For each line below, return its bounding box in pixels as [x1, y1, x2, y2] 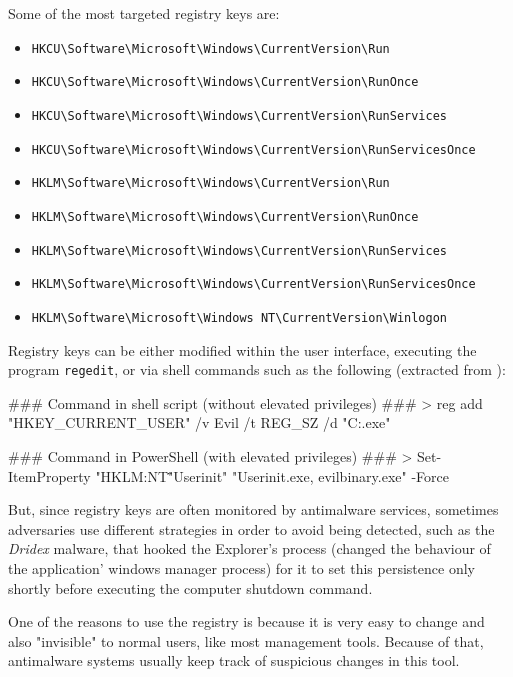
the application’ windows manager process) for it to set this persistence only [8, 557, 475, 578]
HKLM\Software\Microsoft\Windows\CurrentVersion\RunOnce [31, 209, 419, 224]
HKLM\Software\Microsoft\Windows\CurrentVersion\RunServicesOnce [31, 277, 476, 292]
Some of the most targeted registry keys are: [8, 3, 280, 23]
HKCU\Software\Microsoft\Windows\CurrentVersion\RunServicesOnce [31, 142, 476, 157]
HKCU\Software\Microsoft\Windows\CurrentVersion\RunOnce [31, 75, 419, 90]
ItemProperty [8, 465, 91, 486]
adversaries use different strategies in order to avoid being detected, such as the [8, 518, 495, 539]
